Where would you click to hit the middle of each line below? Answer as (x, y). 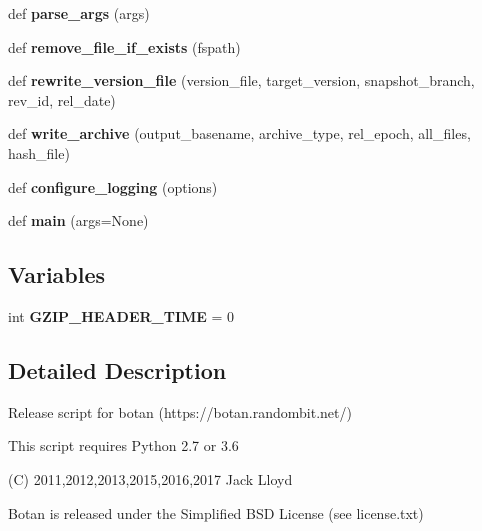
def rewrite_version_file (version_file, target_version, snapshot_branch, (241, 80)
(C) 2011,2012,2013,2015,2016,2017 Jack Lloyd (150, 478)
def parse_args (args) (79, 13)
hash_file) (39, 152)
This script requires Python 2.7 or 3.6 (123, 445)
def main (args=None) (78, 220)
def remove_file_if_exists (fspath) (124, 46)
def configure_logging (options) (113, 186)
